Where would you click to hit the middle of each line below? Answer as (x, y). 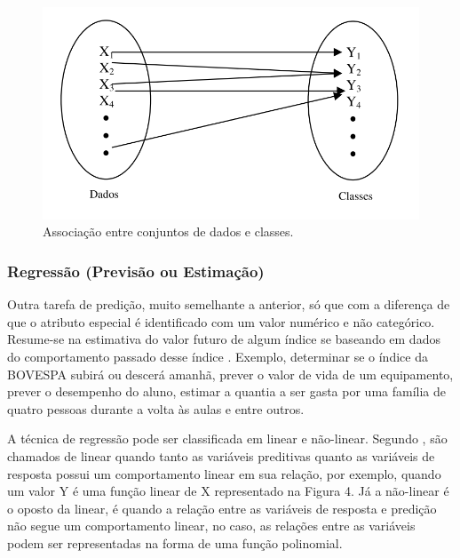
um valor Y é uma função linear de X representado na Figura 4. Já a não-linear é (228, 491)
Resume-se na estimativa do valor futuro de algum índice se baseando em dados (224, 339)
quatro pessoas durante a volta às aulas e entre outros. (156, 408)
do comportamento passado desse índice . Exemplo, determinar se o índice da (218, 356)
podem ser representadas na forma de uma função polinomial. (175, 542)
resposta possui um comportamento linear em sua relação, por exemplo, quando (224, 473)
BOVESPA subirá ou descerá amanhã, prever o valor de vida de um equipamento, (230, 374)
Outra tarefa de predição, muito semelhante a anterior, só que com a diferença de (229, 304)
